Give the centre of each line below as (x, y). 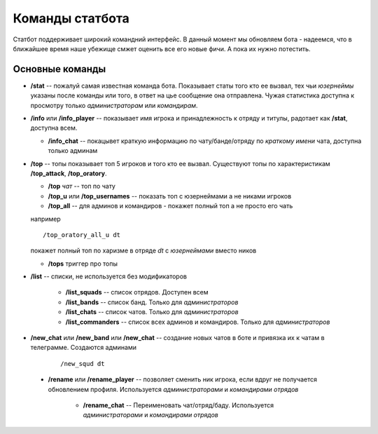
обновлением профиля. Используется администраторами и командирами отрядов (173, 389)
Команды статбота (71, 18)
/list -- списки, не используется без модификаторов (108, 276)
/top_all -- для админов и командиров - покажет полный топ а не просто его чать (170, 206)
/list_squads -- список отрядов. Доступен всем (137, 292)
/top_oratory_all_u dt (82, 235)
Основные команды (59, 69)
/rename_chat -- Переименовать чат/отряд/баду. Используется (178, 405)
